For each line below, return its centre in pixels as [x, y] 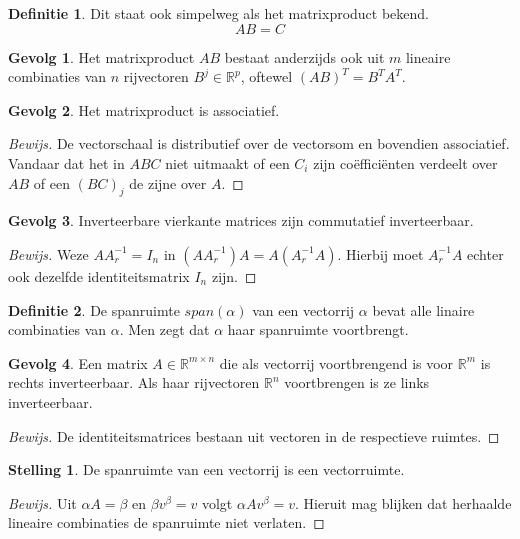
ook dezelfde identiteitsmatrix [99, 275]
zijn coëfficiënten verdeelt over [405, 162]
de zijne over [168, 182]
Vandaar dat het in [66, 162]
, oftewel [266, 76]
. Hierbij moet [380, 253]
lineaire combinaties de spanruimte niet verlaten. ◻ [166, 522]
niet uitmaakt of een [227, 162]
